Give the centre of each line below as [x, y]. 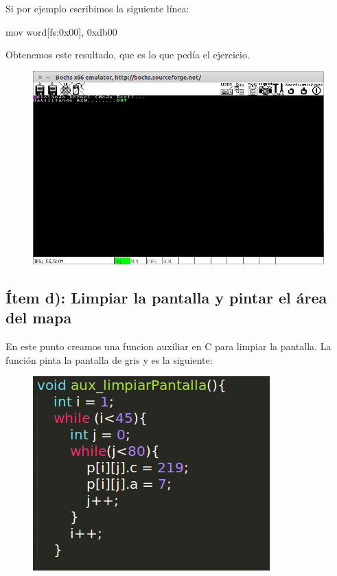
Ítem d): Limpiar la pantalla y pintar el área [166, 298]
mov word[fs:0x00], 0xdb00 [61, 31]
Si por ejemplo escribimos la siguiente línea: [97, 8]
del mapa [39, 318]
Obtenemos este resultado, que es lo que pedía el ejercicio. [128, 55]
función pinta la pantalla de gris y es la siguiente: [109, 359]
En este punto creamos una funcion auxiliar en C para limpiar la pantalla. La [168, 346]
